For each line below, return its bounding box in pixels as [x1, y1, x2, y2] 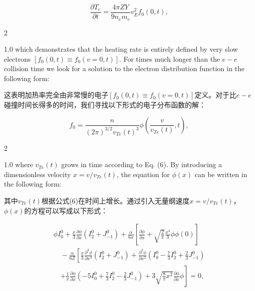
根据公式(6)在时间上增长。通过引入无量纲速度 [41, 195, 190, 205]
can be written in [194, 169, 248, 179]
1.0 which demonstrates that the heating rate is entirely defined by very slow [4, 44, 238, 54]
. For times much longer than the [119, 53, 220, 64]
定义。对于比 [194, 90, 237, 100]
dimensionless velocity [4, 169, 71, 179]
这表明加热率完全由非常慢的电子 [4, 90, 108, 100]
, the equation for [116, 169, 170, 179]
